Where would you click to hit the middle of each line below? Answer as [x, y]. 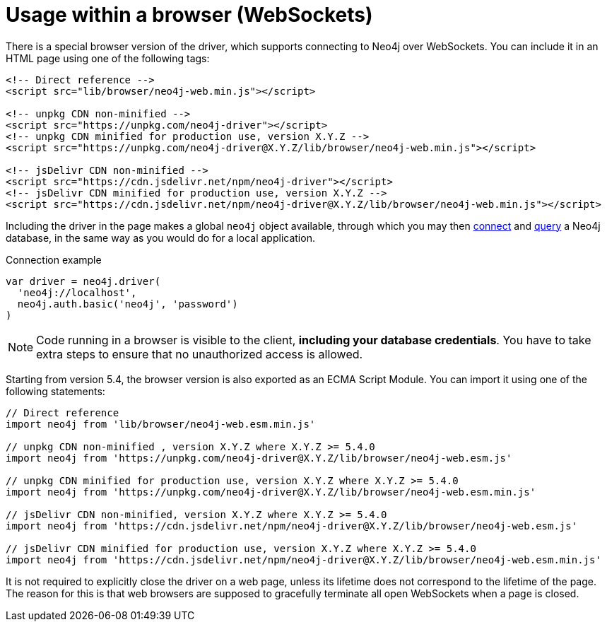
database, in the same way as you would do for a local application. [160, 238]
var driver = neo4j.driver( [83, 281]
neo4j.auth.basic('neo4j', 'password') [128, 304]
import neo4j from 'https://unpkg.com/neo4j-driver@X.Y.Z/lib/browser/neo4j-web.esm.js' [259, 458]
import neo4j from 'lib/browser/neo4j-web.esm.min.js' [161, 424]
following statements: [55, 391]
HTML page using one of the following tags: [108, 58]
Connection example [54, 259]
